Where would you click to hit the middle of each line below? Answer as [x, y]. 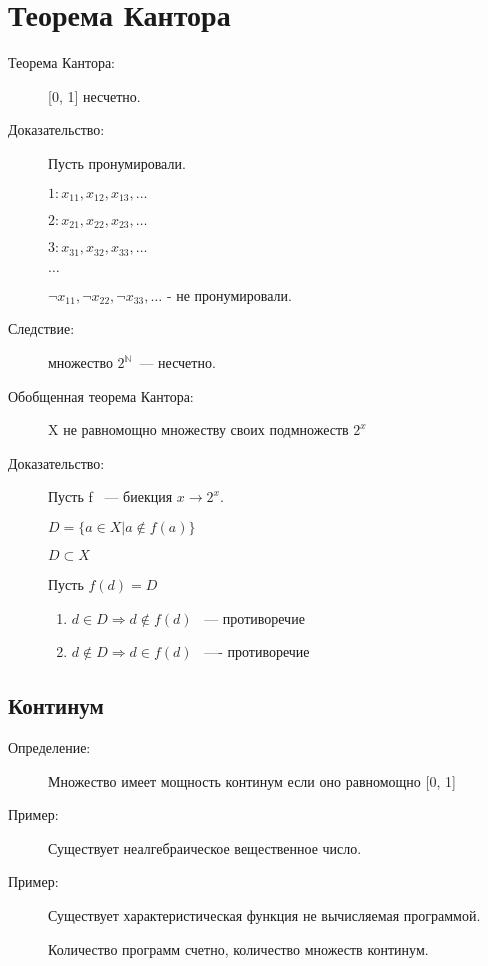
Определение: [49, 747]
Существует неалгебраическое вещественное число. [205, 847]
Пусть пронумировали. [117, 162]
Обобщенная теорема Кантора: [101, 395]
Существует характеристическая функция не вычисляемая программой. [264, 914]
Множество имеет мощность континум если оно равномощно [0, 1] [252, 780]
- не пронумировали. [229, 294]
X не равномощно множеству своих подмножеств [198, 429]
